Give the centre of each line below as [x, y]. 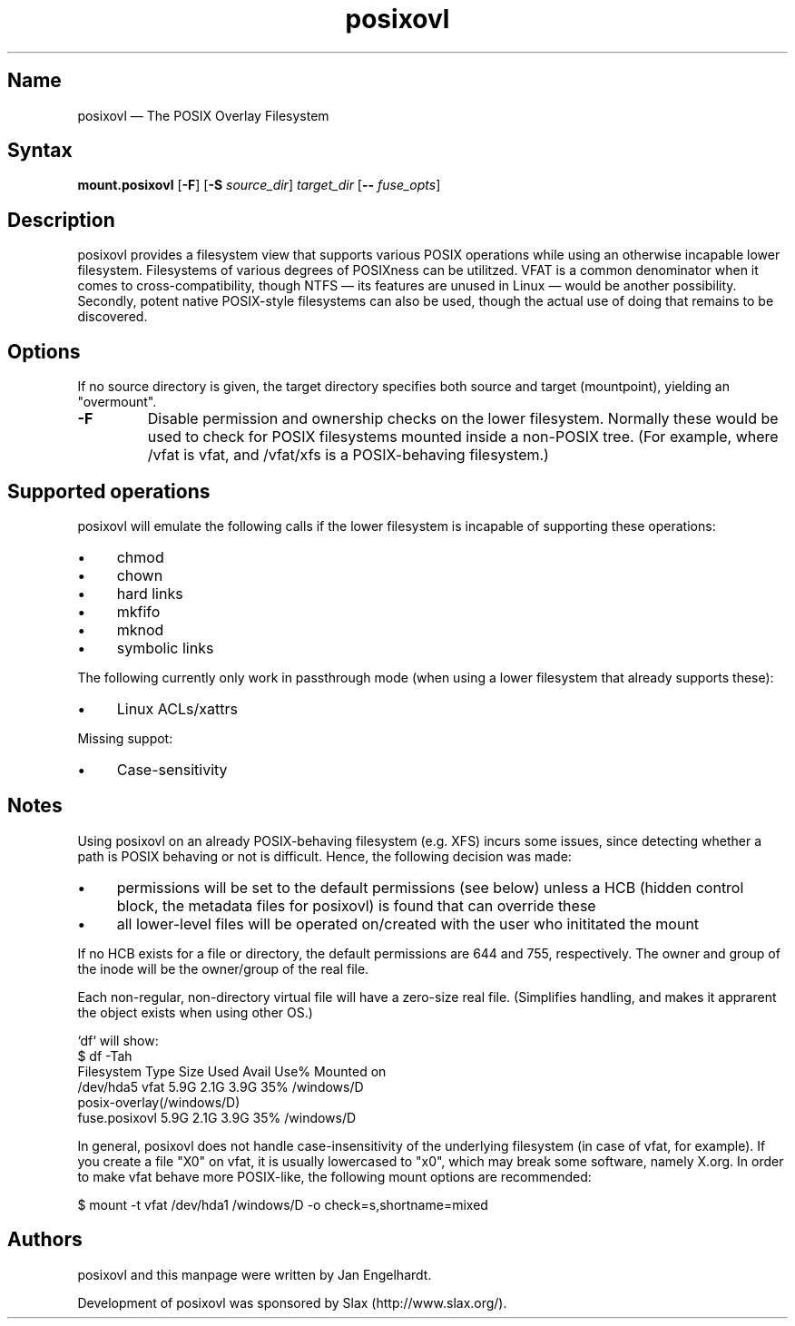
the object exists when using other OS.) [195, 1012]
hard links [150, 593]
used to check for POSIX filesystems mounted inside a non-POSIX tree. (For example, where [463, 437]
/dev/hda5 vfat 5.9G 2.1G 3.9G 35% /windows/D [221, 1086]
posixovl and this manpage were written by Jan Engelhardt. [255, 1274]
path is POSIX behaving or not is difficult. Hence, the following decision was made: [324, 856]
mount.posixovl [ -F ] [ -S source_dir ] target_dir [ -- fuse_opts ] [259, 185]
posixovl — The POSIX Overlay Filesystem [203, 115]
